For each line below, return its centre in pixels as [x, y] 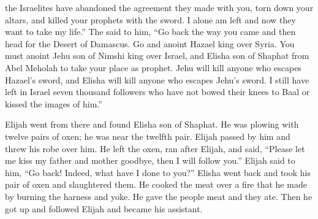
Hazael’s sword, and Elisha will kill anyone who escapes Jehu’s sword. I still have [157, 79]
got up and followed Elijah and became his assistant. [104, 208]
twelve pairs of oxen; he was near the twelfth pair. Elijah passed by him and [148, 136]
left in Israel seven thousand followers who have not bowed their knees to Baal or [157, 92]
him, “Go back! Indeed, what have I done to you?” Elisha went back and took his [158, 172]
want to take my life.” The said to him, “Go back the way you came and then [150, 32]
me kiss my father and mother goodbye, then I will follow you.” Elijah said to [150, 160]
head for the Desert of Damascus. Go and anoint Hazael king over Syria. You [150, 43]
